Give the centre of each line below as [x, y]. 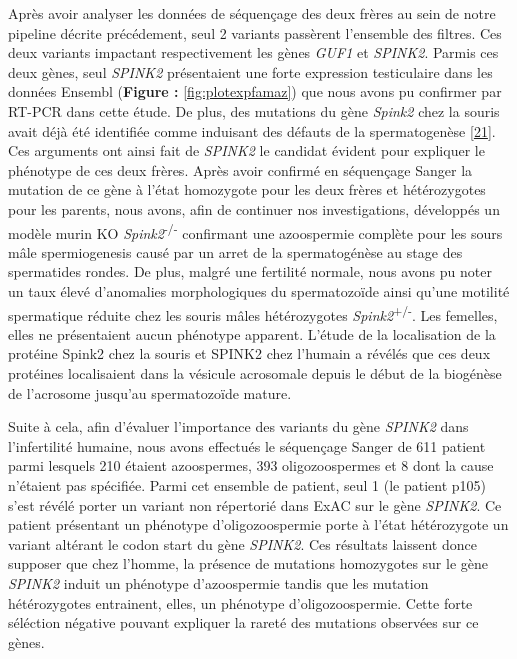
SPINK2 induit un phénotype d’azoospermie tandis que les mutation [218, 582]
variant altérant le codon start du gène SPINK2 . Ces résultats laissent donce [242, 543]
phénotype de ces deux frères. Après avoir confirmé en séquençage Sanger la [240, 169]
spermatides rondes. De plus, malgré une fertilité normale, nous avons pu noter [250, 271]
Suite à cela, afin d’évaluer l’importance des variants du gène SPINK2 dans [238, 426]
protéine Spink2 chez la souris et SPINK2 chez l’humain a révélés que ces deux [249, 353]
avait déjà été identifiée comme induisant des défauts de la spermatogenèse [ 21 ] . [252, 130]
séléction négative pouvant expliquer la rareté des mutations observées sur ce [243, 622]
